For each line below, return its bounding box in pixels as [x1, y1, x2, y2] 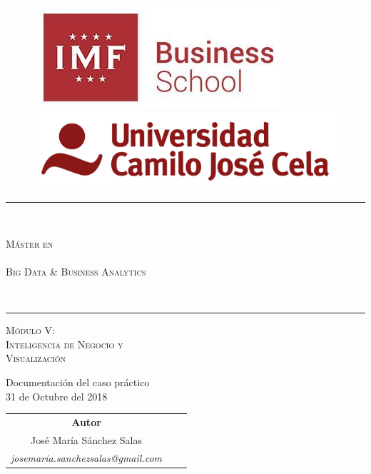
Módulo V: [6, 323, 55, 338]
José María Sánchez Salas [31, 432, 142, 447]
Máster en [6, 236, 54, 251]
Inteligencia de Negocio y [6, 336, 123, 351]
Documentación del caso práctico [6, 374, 150, 389]
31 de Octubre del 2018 [6, 388, 108, 403]
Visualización [6, 351, 66, 365]
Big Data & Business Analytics [6, 264, 146, 279]
